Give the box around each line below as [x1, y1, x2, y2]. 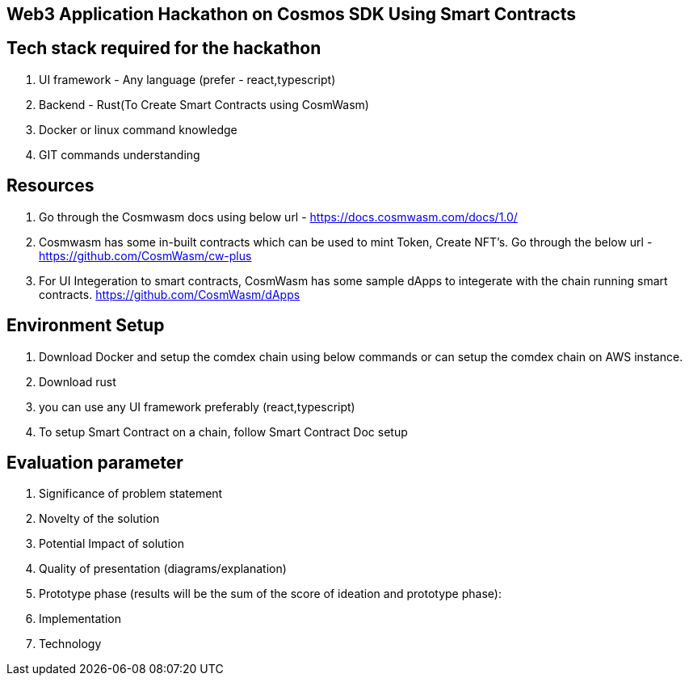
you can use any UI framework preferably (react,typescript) [39, 399, 355, 414]
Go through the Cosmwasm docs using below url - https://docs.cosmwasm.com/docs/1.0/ [39, 209, 518, 224]
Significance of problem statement [39, 486, 223, 501]
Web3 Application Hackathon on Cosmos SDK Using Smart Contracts [6, 4, 576, 24]
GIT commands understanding [39, 147, 200, 162]
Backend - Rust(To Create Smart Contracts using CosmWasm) [39, 97, 369, 112]
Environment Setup [6, 315, 165, 336]
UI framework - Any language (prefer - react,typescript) [39, 72, 336, 86]
